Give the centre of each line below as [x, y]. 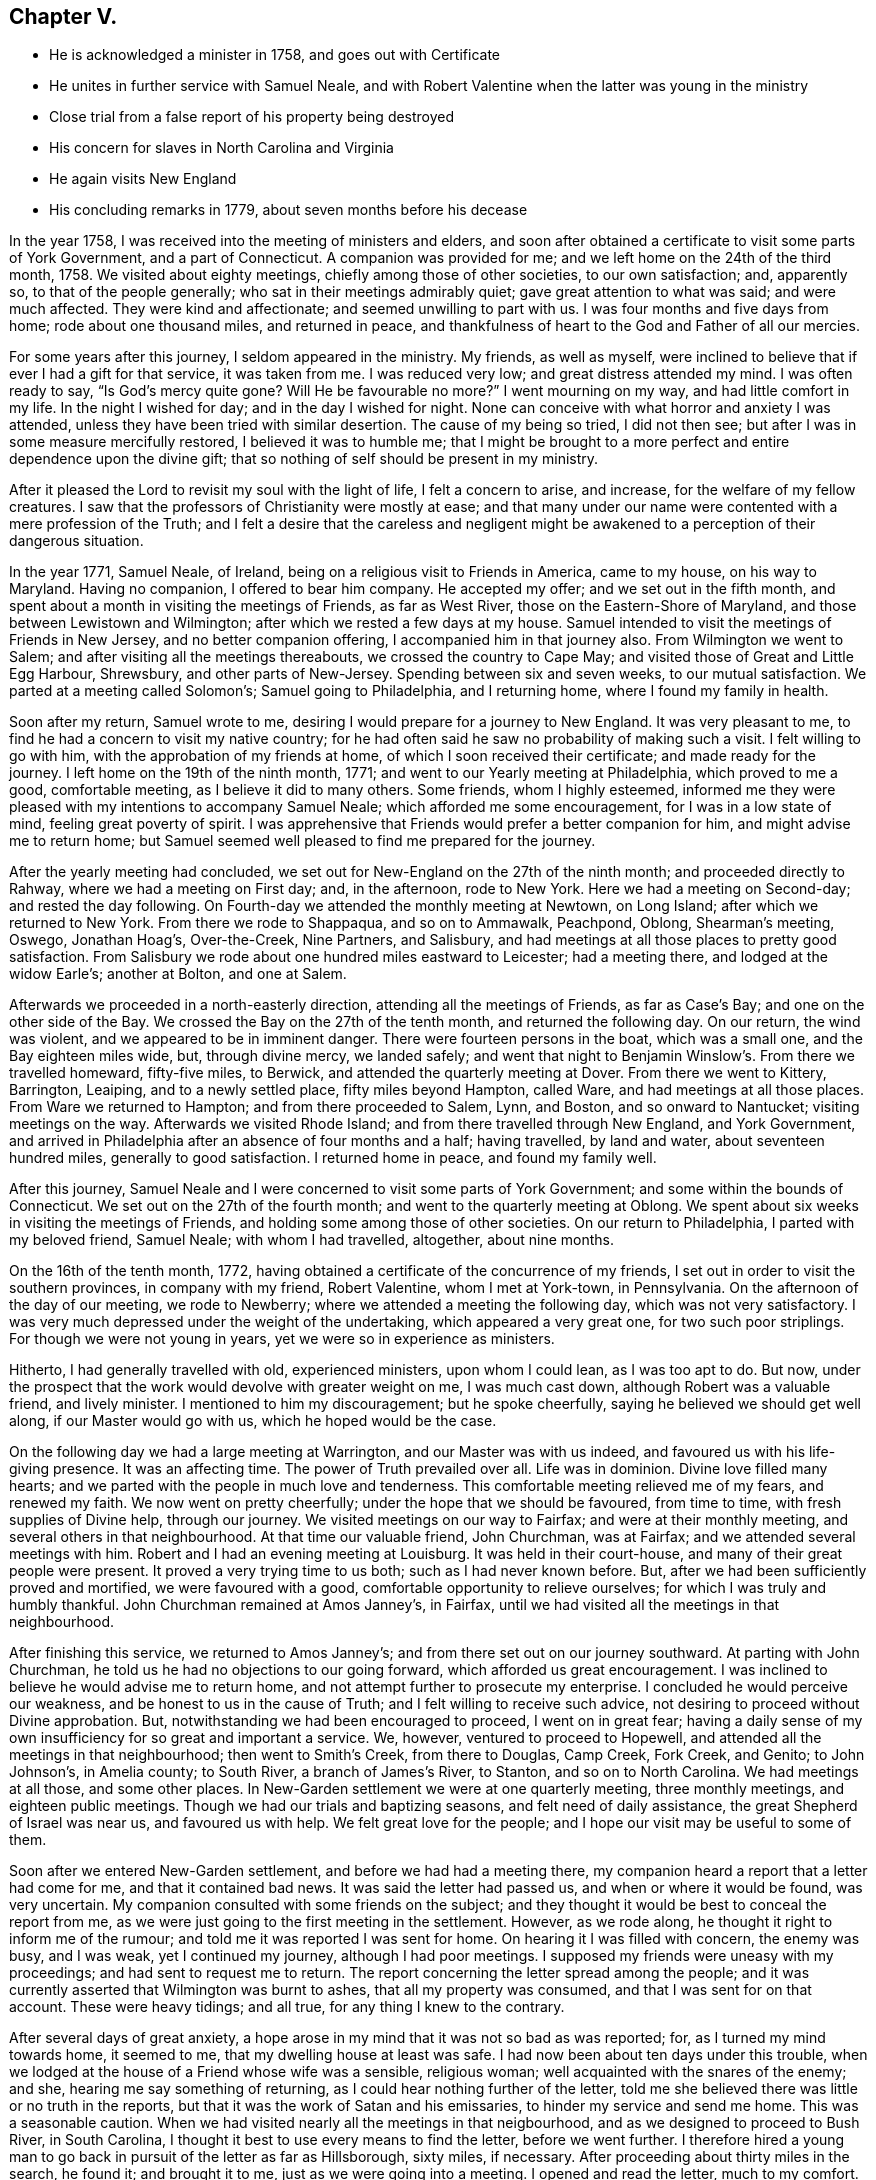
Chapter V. [63, 16]
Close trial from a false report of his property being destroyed [252, 117]
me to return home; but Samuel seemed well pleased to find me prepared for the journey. [302, 841]
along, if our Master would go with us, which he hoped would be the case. [253, 1421]
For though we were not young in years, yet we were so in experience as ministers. [282, 1339]
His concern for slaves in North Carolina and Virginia [221, 148]
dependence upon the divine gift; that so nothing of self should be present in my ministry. [304, 459]
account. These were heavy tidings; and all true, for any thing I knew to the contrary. [287, 2007]
